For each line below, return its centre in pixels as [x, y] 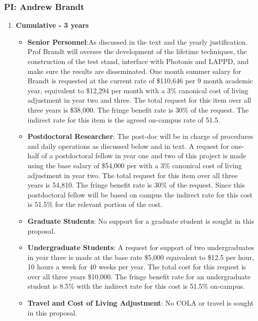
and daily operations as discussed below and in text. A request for [128, 146]
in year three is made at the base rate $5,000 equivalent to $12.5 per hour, [141, 257]
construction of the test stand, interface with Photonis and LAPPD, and [138, 61]
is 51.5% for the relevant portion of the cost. [95, 204]
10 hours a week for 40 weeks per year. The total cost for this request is [137, 267]
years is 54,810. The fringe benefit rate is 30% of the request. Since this [136, 185]
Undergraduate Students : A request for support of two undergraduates [141, 247]
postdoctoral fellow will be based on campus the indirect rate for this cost [140, 194]
